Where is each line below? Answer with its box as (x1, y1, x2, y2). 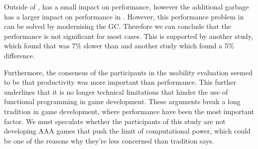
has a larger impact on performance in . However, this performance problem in (4, 11, 244, 21)
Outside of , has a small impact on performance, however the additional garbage (4, 1, 249, 11)
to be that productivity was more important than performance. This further (4, 77, 236, 87)
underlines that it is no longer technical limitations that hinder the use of (4, 86, 228, 97)
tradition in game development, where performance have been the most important (4, 106, 255, 116)
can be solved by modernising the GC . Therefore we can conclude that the (4, 21, 232, 31)
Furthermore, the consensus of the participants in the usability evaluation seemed (4, 67, 253, 77)
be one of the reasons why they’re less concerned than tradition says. (4, 135, 214, 146)
